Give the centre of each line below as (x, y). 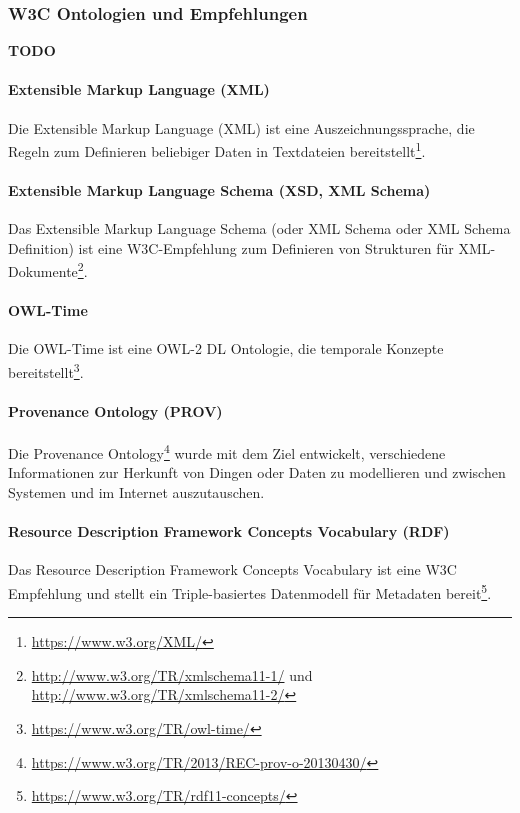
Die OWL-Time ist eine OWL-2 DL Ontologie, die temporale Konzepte (226, 348)
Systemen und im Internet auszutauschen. (136, 491)
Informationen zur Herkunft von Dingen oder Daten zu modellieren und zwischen (257, 472)
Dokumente (43, 271)
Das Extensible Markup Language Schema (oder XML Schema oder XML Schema (259, 228)
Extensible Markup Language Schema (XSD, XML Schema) (219, 190)
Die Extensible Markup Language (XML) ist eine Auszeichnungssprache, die (241, 127)
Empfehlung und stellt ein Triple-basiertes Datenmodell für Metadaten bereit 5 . (250, 591)
